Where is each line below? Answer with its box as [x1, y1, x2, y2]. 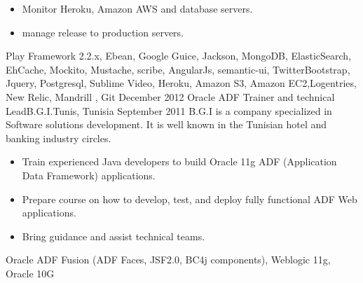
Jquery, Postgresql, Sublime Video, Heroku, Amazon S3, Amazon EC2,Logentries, [6, 76, 357, 90]
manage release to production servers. [22, 25, 184, 39]
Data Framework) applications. [22, 167, 156, 182]
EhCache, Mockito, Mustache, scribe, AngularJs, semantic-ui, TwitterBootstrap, [6, 62, 350, 76]
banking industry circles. [6, 130, 111, 145]
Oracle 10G [6, 265, 55, 280]
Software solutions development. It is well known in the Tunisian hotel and [6, 117, 327, 132]
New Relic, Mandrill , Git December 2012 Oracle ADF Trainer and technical [6, 89, 335, 104]
